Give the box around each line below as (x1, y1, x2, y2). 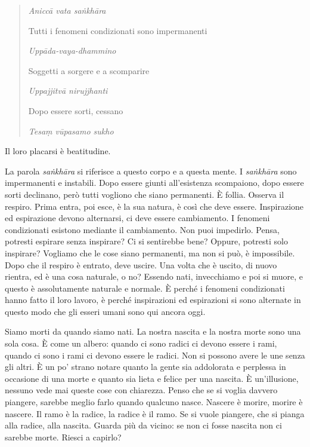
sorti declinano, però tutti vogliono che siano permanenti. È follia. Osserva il (5, 188, 284, 200)
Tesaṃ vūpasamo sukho (28, 124, 114, 137)
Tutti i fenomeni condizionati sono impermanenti (28, 24, 207, 36)
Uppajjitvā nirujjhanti (28, 84, 108, 97)
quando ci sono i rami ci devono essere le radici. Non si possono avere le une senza (5, 348, 305, 361)
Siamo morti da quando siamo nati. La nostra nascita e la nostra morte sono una (5, 325, 301, 338)
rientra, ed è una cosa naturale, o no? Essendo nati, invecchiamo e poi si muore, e (5, 270, 303, 283)
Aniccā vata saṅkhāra (28, 4, 106, 16)
